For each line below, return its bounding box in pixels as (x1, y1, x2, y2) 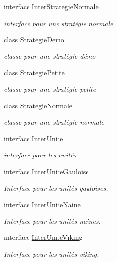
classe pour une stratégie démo (4, 51, 96, 61)
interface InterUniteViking (4, 232, 83, 242)
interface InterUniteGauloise (4, 166, 89, 176)
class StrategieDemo (4, 34, 64, 45)
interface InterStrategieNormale (4, 1, 99, 11)
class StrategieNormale (4, 100, 73, 110)
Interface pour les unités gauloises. (4, 183, 108, 193)
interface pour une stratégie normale (4, 18, 113, 28)
